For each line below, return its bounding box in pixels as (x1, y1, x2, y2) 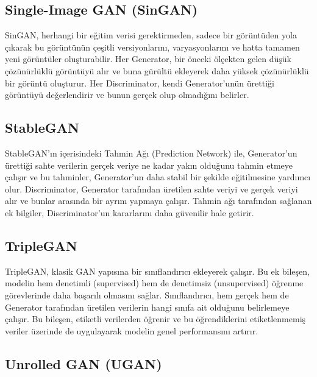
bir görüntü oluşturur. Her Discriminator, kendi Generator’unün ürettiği (5, 76, 274, 89)
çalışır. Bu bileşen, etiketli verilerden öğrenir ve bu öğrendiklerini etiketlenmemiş (5, 312, 306, 325)
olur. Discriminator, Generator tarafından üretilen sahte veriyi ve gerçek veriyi (5, 182, 298, 195)
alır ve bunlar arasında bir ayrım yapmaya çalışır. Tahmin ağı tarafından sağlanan (5, 194, 312, 207)
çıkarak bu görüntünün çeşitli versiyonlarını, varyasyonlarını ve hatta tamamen (5, 40, 300, 53)
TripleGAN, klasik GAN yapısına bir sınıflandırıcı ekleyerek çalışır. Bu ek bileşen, (5, 264, 310, 277)
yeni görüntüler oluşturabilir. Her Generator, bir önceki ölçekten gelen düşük (5, 52, 292, 65)
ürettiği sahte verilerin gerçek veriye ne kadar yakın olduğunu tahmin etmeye (5, 158, 293, 171)
